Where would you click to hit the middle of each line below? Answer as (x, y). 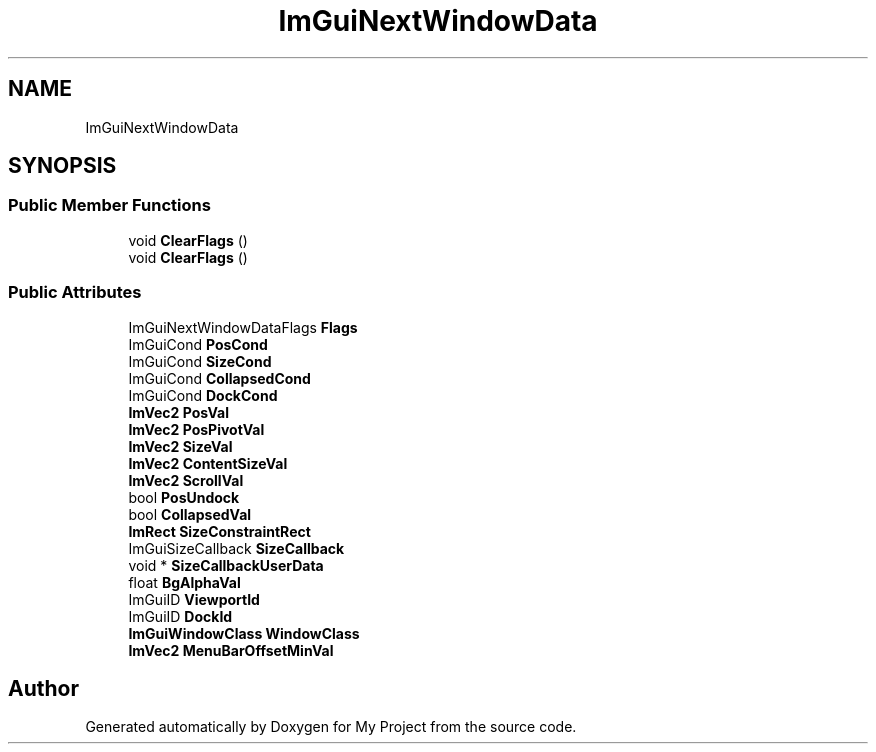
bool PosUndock (184, 497)
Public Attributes (75, 292)
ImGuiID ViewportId (194, 599)
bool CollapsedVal (190, 514)
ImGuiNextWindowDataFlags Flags (243, 327)
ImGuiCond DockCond (203, 395)
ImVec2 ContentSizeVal (208, 463)
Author (43, 688)
